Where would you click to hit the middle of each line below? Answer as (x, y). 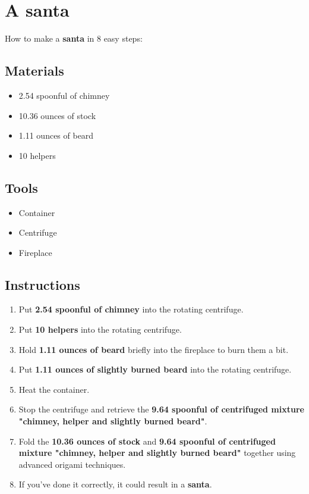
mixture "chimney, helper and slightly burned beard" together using (157, 453)
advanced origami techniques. (72, 464)
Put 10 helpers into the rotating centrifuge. (100, 329)
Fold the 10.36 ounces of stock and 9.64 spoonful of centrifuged (147, 441)
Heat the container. (54, 389)
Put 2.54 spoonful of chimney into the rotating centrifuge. (131, 309)
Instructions (42, 284)
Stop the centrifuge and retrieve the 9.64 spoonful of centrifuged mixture (161, 409)
